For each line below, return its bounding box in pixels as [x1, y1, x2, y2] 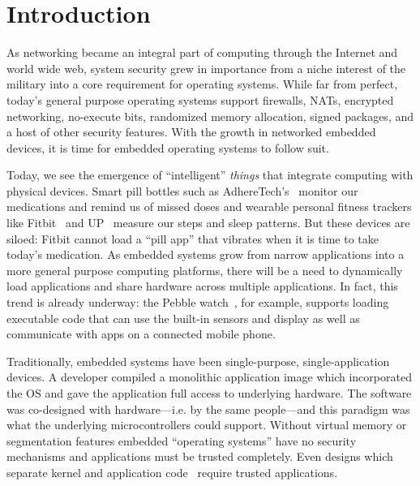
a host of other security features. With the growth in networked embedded [6, 123, 376, 140]
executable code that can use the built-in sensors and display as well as [6, 309, 360, 326]
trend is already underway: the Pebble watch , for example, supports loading [6, 294, 389, 311]
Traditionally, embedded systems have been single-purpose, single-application [6, 352, 390, 369]
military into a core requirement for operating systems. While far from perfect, [6, 75, 398, 92]
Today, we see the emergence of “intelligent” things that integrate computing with [6, 166, 414, 183]
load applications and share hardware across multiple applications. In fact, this [6, 277, 398, 295]
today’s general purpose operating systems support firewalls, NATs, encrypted [6, 91, 394, 108]
